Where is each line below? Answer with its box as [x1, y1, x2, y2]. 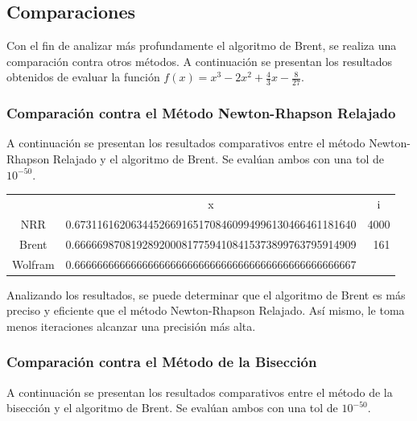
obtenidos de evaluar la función [6, 68, 160, 85]
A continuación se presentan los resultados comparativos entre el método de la [6, 383, 393, 400]
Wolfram [12, 255, 55, 272]
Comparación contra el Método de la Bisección [6, 352, 317, 372]
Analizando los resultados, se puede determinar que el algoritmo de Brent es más [6, 286, 406, 303]
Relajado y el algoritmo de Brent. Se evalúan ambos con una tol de [52, 151, 385, 167]
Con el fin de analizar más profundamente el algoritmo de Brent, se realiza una [6, 37, 397, 54]
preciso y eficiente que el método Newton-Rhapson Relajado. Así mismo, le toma [6, 302, 405, 319]
